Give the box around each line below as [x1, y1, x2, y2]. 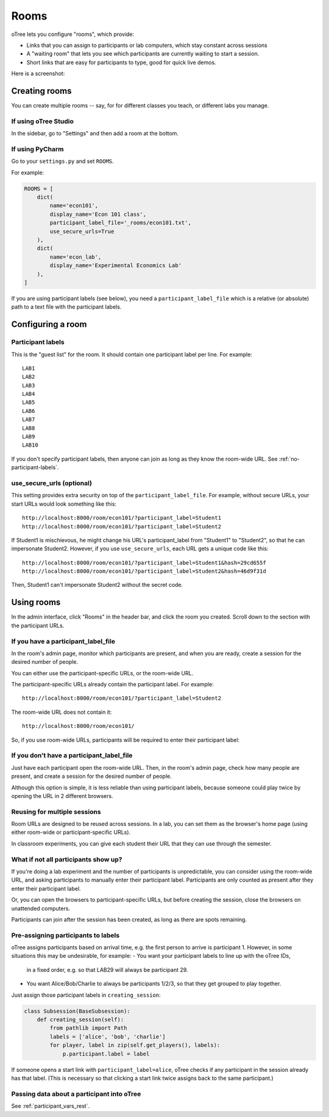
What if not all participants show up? [11, 855, 122, 863]
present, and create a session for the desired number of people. [11, 772, 172, 780]
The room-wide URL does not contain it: [11, 708, 112, 716]
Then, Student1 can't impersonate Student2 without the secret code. [11, 581, 183, 589]
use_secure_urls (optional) [11, 479, 93, 487]
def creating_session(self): [37, 1016, 124, 1023]
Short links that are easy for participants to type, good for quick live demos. [26, 59, 216, 66]
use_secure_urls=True [49, 228, 115, 235]
